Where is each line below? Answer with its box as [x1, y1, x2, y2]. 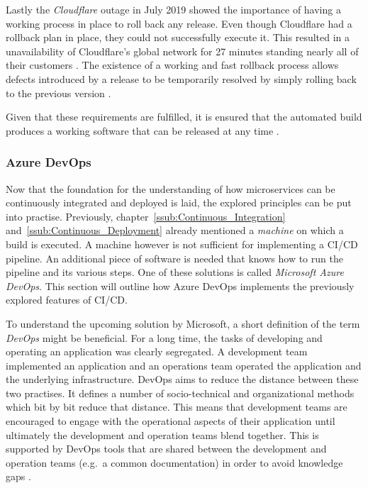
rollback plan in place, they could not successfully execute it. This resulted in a [6, 30, 350, 45]
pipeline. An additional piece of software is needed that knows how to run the [6, 250, 343, 265]
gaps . [6, 469, 31, 484]
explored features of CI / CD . [6, 292, 128, 307]
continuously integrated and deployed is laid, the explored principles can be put [6, 195, 352, 210]
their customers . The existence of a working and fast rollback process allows [6, 57, 339, 72]
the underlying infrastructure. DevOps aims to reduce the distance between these [6, 372, 359, 387]
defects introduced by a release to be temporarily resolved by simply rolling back [6, 71, 357, 86]
